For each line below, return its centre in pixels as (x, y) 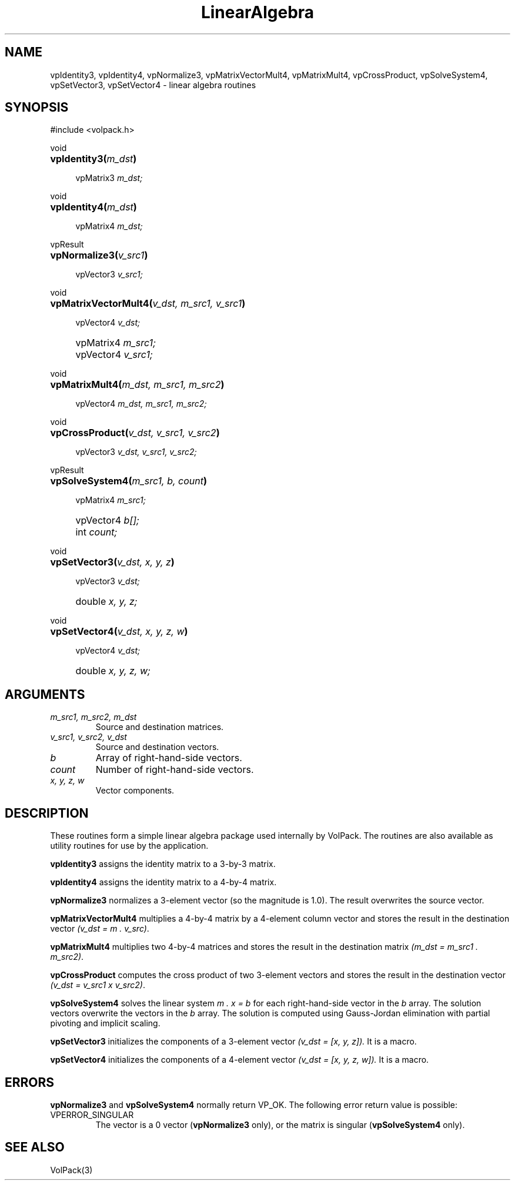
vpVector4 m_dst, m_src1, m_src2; (141, 404)
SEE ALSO (35, 1147)
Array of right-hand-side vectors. (169, 758)
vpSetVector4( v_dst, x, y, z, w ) (119, 632)
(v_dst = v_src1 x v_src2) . (98, 985)
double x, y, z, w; (113, 671)
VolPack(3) (71, 1170)
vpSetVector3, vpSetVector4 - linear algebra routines (153, 85)
